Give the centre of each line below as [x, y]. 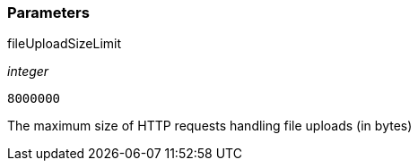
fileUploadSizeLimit [65, 44]
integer [28, 71]
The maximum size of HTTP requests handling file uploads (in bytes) [210, 126]
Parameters [48, 13]
